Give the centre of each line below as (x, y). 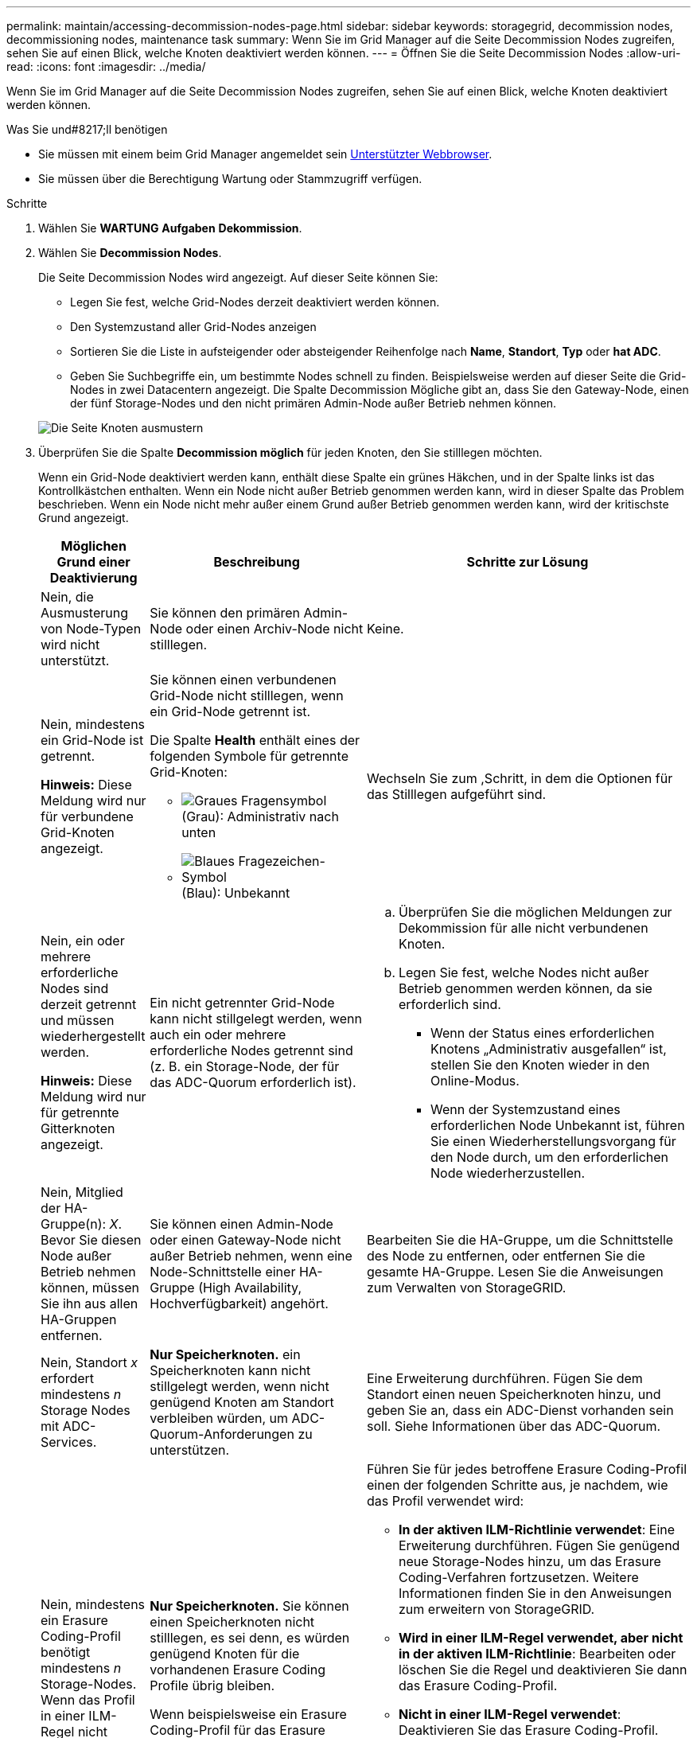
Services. (69, 1442)
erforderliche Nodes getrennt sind (251, 1050)
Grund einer (93, 562)
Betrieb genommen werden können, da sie (525, 988)
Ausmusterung (85, 613)
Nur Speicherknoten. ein (225, 1354)
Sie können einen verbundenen (243, 680)
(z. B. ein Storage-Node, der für (245, 1066)
